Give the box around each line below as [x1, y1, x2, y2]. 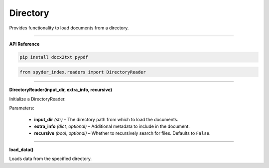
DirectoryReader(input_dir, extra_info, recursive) [9, 87, 112, 93]
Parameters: [9, 105, 34, 111]
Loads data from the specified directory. [9, 156, 92, 162]
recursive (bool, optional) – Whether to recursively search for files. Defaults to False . [34, 130, 211, 136]
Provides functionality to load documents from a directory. [9, 25, 129, 31]
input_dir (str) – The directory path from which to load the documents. [34, 116, 179, 122]
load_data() [9, 147, 34, 153]
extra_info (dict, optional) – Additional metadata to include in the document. [34, 123, 190, 129]
